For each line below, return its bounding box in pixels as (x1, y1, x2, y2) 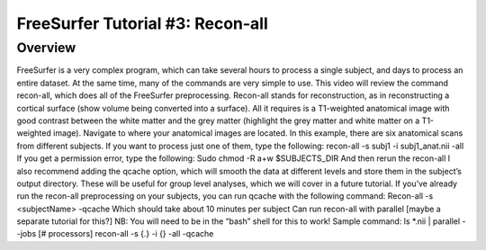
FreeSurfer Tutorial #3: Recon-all (16, 13, 269, 33)
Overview (16, 40, 76, 56)
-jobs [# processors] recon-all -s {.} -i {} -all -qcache (16, 228, 214, 239)
